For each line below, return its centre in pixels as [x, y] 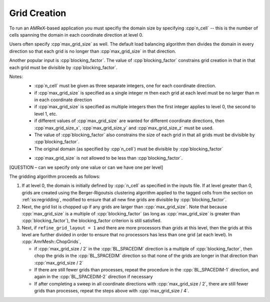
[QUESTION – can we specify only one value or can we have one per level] [86, 167]
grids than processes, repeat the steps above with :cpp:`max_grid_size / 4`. [112, 291]
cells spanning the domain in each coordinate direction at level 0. [76, 35]
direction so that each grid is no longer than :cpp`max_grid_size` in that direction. [93, 51]
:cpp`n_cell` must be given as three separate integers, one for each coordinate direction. [125, 86]
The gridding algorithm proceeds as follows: [55, 176]
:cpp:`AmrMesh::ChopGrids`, [51, 242]
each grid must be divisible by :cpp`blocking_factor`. [63, 67]
